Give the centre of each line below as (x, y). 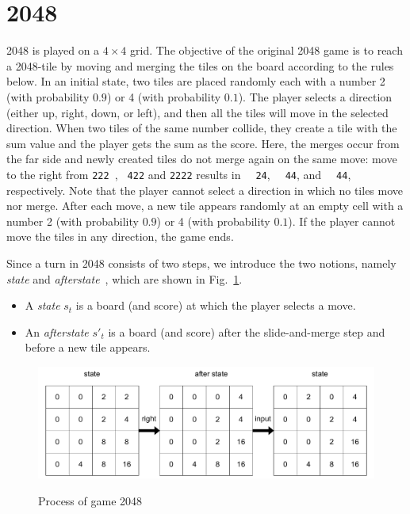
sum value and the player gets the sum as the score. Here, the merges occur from (203, 143)
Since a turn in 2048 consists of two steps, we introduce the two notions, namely (201, 263)
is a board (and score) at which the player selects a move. (216, 305)
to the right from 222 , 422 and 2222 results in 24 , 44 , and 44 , (179, 174)
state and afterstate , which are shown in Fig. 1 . (125, 278)
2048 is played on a (53, 50)
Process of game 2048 (90, 500)
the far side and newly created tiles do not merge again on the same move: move (202, 159)
